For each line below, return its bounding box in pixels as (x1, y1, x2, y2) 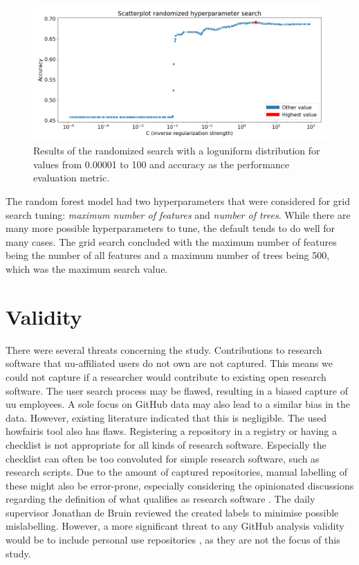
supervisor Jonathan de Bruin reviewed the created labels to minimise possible (6, 505, 339, 519)
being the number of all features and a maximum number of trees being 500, (6, 248, 330, 262)
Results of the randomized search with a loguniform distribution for (33, 143, 320, 158)
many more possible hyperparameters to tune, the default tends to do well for (6, 221, 335, 235)
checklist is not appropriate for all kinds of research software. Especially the (6, 437, 326, 451)
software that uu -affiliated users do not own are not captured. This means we (6, 356, 333, 370)
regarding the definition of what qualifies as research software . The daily (6, 492, 315, 506)
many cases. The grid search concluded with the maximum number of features (6, 234, 337, 249)
